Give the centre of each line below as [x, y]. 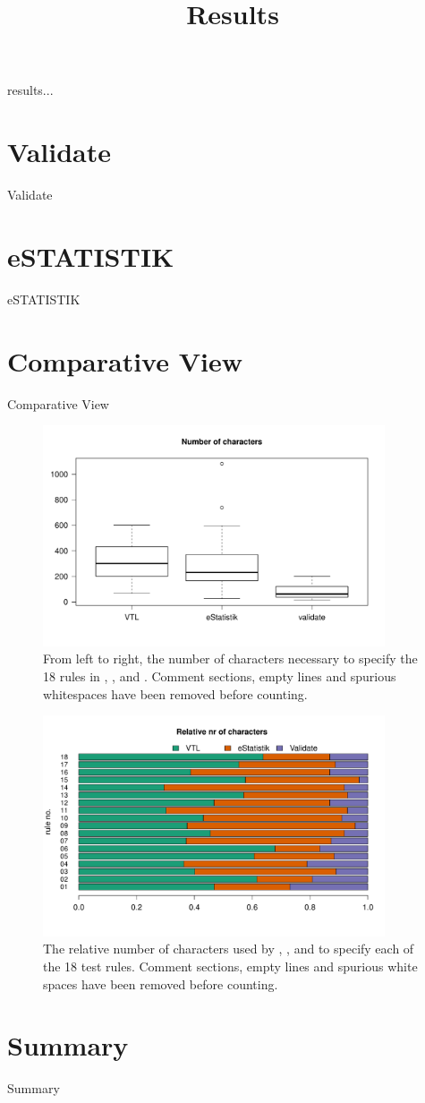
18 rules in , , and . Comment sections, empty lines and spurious [220, 676]
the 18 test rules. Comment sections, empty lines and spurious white [230, 966]
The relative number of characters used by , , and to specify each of [229, 949]
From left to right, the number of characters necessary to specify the [230, 658]
